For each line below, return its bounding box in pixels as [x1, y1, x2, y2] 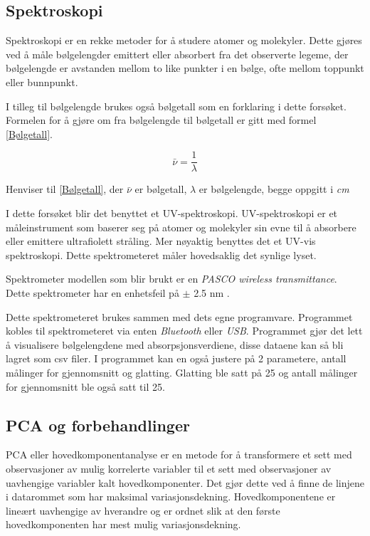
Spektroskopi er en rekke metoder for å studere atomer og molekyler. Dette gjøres [6, 33, 362, 48]
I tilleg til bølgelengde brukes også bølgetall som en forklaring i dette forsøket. [6, 98, 347, 113]
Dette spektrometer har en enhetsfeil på [6, 285, 179, 300]
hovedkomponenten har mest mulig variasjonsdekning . [6, 517, 241, 532]
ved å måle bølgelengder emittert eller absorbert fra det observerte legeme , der [6, 46, 349, 61]
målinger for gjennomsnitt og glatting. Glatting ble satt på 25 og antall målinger [6, 364, 358, 379]
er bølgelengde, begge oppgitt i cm [199, 182, 349, 196]
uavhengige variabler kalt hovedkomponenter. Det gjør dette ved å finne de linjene [6, 475, 364, 490]
